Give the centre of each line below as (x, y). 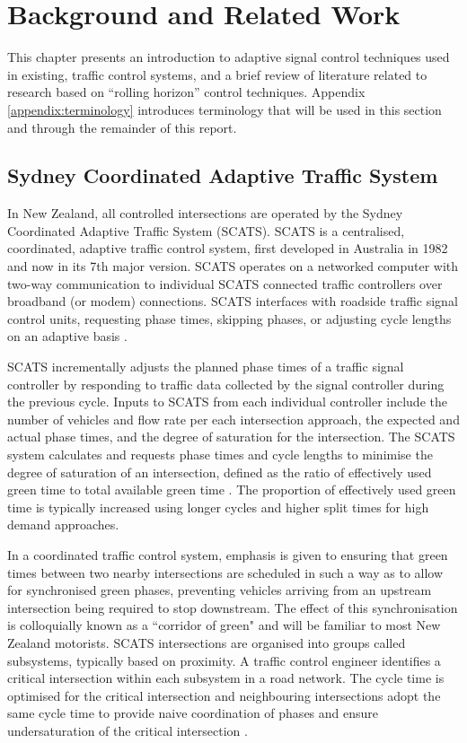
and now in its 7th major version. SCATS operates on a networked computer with (233, 266)
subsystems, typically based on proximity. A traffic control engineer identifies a (224, 660)
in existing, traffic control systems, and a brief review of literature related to (217, 74)
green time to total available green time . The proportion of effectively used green (232, 490)
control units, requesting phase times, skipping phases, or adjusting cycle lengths (229, 318)
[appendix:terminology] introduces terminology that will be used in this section (225, 109)
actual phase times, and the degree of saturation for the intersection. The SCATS (231, 437)
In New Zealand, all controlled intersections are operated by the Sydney (205, 213)
